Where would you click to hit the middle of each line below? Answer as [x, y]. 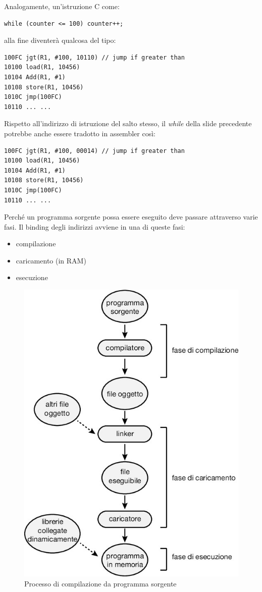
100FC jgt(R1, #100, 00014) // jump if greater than [94, 151]
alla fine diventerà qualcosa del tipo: [60, 40]
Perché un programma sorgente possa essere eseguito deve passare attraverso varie [131, 217]
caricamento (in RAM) [51, 260]
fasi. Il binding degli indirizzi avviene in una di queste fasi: [95, 226]
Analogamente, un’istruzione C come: [62, 6]
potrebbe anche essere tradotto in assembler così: [80, 133]
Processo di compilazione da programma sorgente [100, 583]
